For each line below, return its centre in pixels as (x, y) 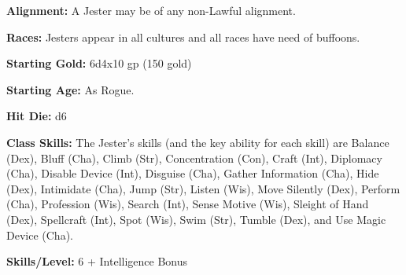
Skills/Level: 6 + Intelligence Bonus (97, 261)
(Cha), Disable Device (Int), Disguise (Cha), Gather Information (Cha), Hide (193, 173)
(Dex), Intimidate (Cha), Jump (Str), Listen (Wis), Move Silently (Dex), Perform (203, 188)
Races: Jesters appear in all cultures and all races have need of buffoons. (183, 37)
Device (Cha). (40, 235)
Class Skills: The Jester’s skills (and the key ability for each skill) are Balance (198, 142)
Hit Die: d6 (37, 116)
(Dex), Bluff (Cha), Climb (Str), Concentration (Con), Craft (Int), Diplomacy (194, 158)
